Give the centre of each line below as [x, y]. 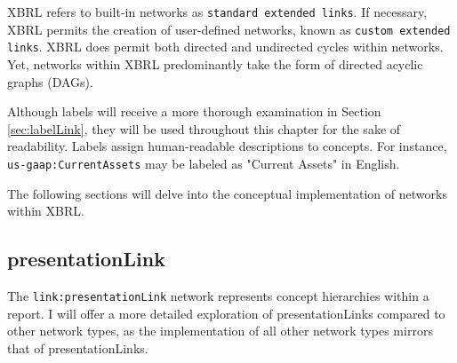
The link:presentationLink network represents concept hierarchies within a [218, 295]
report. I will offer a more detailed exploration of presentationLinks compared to [226, 313]
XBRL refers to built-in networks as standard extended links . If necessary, [217, 12]
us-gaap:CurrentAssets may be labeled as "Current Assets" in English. [204, 163]
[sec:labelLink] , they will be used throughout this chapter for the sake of [204, 128]
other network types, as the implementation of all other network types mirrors [220, 331]
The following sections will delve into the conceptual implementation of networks [227, 193]
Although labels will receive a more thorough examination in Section [194, 111]
